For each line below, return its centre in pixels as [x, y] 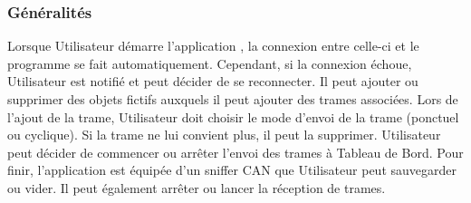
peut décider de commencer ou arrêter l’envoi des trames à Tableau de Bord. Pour [235, 152]
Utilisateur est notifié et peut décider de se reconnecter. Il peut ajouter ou [213, 81]
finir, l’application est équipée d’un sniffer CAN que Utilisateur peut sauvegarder [232, 170]
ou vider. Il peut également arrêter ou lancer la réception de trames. [197, 187]
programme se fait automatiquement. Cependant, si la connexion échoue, [210, 63]
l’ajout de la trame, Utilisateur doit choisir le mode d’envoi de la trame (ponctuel [233, 116]
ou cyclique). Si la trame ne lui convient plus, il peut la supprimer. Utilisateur [224, 135]
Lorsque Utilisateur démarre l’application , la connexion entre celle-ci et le [213, 46]
